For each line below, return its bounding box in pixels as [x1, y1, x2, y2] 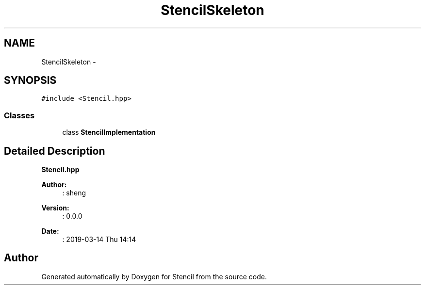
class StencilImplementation [62, 128, 156, 137]
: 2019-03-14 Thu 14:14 [62, 235, 136, 244]
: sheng [62, 189, 86, 197]
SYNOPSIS [4, 74, 57, 87]
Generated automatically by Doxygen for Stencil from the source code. [41, 272, 267, 281]
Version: [41, 204, 69, 212]
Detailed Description [4, 144, 105, 157]
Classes [4, 110, 35, 120]
